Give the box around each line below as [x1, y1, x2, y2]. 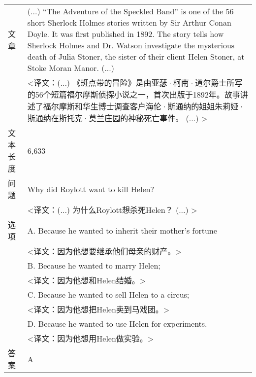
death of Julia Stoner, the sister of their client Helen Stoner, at [27, 51, 245, 62]
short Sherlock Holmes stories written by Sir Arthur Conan [27, 17, 231, 28]
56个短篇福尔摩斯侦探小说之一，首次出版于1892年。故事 [35, 89, 240, 100]
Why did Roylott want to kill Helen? [27, 183, 154, 195]
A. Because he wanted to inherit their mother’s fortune [27, 224, 217, 236]
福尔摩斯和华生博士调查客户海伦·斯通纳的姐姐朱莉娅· [43, 101, 245, 112]
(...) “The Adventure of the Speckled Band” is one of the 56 [27, 5, 234, 17]
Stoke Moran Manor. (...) [27, 62, 114, 73]
